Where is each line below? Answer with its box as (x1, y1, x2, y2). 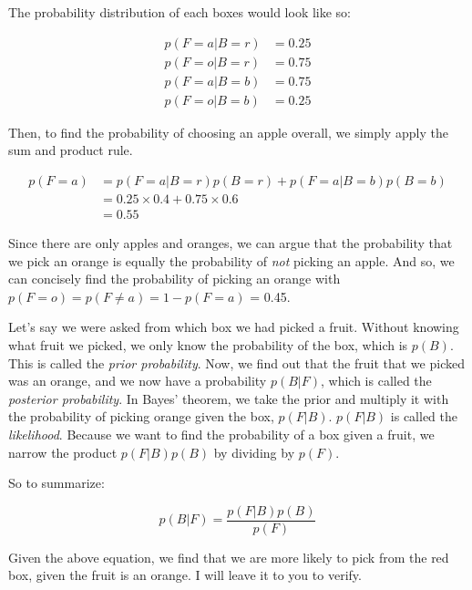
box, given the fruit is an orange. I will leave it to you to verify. (8, 565, 362, 585)
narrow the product (8, 442, 118, 461)
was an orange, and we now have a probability (8, 371, 267, 390)
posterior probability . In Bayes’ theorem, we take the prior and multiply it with (8, 388, 449, 408)
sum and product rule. (8, 140, 133, 160)
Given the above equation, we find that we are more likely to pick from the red (8, 547, 449, 566)
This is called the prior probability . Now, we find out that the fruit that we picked (8, 353, 465, 372)
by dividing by (213, 442, 295, 461)
